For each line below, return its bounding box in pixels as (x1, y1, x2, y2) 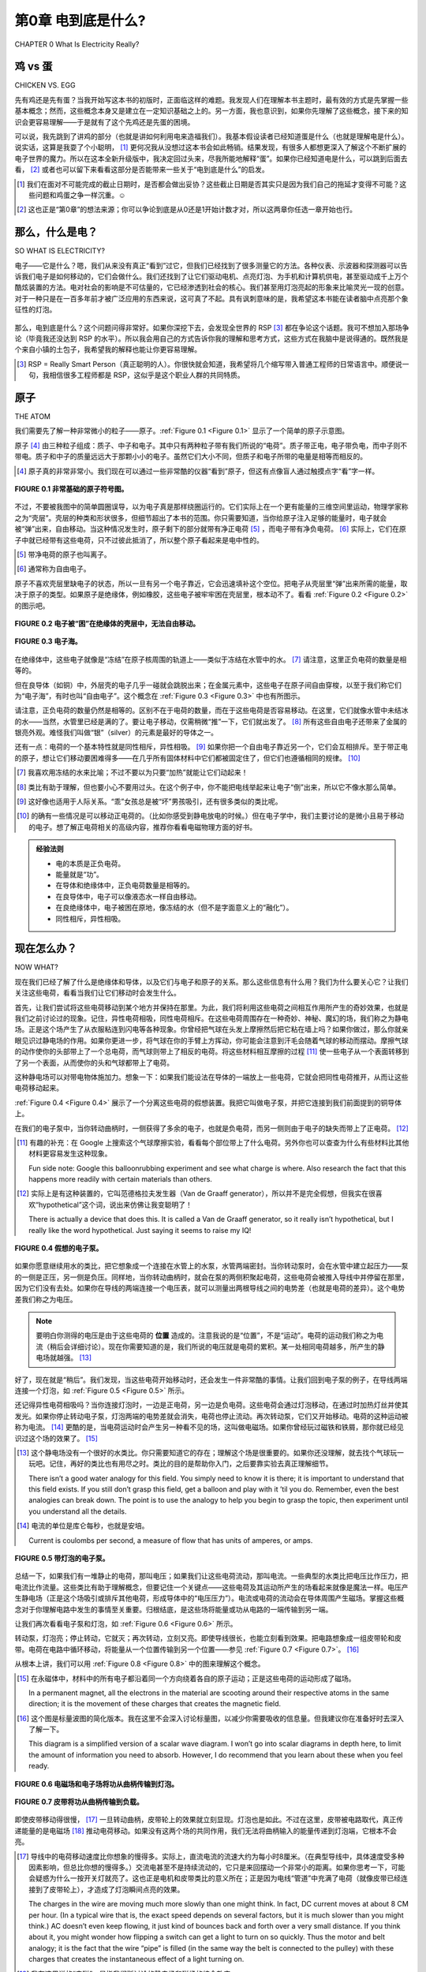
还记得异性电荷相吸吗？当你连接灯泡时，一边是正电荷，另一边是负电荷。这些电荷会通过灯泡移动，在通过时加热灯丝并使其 (14, 1400, 409, 1410)
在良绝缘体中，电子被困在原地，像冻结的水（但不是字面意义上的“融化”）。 (55, 903, 293, 913)
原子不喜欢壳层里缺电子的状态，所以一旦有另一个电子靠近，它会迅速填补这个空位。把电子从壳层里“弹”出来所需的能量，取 (14, 578, 408, 588)
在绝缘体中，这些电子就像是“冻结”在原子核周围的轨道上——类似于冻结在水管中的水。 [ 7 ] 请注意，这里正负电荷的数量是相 (14, 655, 407, 664)
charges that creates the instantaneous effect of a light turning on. (28, 1955, 245, 1964)
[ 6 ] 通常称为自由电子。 (17, 564, 91, 573)
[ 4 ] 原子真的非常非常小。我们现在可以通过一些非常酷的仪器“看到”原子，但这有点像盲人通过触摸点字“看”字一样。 (17, 466, 379, 476)
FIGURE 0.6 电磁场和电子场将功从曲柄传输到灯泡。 (14, 1779, 179, 1788)
